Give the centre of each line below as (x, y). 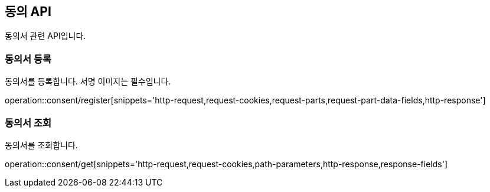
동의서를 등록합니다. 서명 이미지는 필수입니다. (88, 82)
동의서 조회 (28, 123)
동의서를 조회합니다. (41, 145)
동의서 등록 (28, 59)
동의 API (28, 12)
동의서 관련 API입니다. (45, 36)
